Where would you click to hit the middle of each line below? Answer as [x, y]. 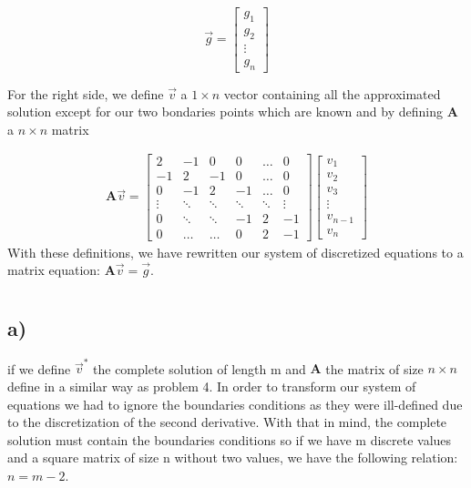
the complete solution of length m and [200, 368]
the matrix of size [374, 368]
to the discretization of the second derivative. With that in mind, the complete [227, 422]
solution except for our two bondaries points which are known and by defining [225, 112]
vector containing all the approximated [332, 93]
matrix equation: [54, 270]
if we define [39, 368]
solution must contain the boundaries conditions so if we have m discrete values [230, 439]
